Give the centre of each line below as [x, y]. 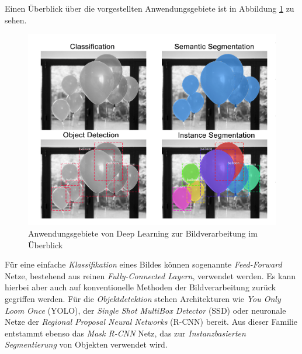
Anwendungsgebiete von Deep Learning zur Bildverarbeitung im [143, 233]
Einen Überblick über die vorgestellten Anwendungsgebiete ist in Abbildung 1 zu [150, 8]
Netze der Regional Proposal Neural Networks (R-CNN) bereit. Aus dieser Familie [151, 322]
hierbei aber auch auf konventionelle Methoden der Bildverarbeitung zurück [140, 287]
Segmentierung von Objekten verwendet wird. [86, 344]
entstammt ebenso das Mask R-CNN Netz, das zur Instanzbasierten [125, 333]
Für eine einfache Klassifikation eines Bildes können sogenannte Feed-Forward [143, 264]
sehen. [16, 20]
